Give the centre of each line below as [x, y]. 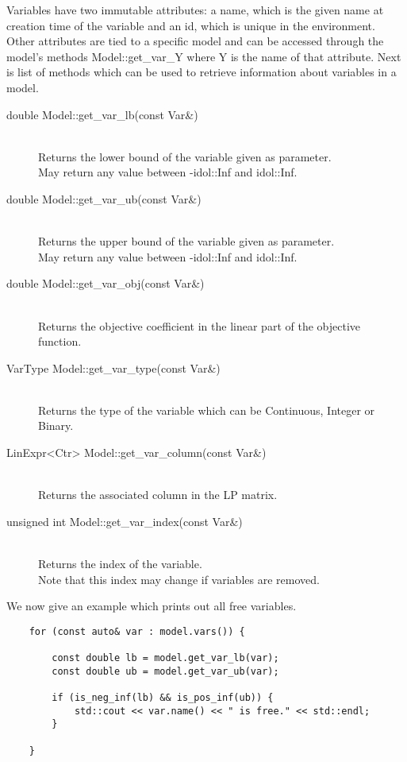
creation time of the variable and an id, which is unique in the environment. [191, 25]
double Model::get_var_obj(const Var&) [106, 283]
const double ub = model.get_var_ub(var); [165, 671]
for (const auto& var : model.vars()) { [137, 631]
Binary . [56, 425]
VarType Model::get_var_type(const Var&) [113, 367]
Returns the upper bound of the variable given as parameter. [186, 241]
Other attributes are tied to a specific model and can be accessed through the [195, 41]
